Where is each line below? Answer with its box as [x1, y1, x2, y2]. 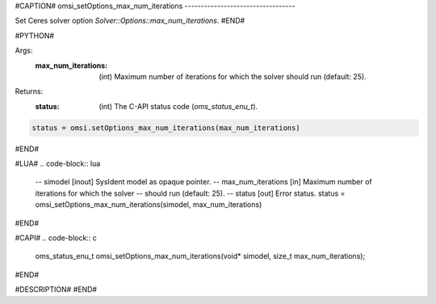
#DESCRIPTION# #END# [15, 285, 97, 294]
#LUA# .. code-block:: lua [15, 158, 101, 169]
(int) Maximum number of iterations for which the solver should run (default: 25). [99, 71, 367, 81]
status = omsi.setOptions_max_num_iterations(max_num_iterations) [31, 123, 300, 133]
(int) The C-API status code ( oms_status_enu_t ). [99, 101, 258, 111]
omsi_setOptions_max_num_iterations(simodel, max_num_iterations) [35, 200, 262, 209]
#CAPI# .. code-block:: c [15, 233, 97, 243]
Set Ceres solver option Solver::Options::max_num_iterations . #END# [15, 16, 245, 26]
